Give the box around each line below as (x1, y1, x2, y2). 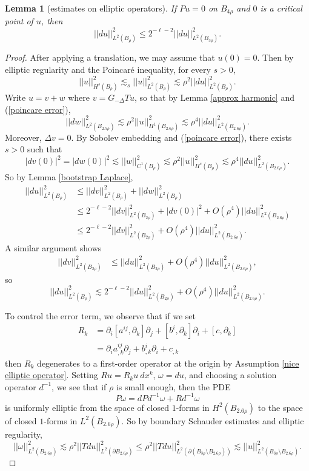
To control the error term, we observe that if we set (5, 309, 196, 322)
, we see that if (51, 380, 107, 393)
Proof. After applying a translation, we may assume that (5, 51, 215, 64)
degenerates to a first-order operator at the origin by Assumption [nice (37, 356, 299, 369)
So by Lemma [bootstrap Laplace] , (5, 171, 133, 183)
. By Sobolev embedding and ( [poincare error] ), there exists (71, 130, 292, 143)
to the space (257, 401, 303, 413)
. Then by (257, 51, 294, 64)
